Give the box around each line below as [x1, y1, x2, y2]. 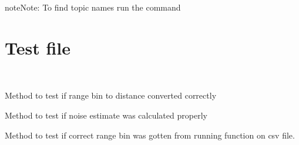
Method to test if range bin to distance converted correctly [5, 89, 217, 102]
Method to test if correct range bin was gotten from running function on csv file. [5, 129, 295, 141]
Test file [5, 35, 71, 59]
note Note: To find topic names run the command [5, 1, 181, 13]
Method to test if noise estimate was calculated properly [5, 109, 207, 121]
